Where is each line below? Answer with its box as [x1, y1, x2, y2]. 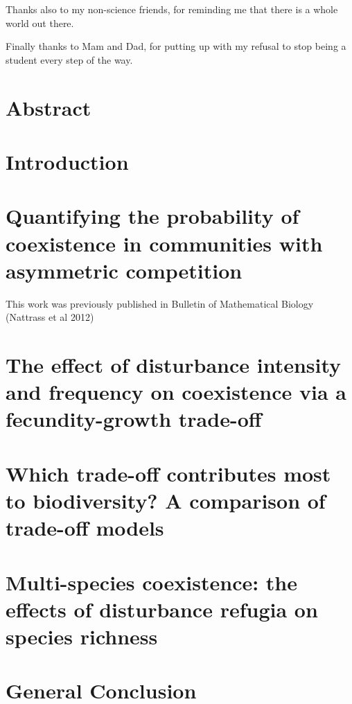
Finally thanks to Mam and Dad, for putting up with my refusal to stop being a [6, 39, 346, 53]
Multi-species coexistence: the [6, 567, 298, 596]
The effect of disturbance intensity [6, 351, 342, 378]
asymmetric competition [6, 256, 243, 284]
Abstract [6, 93, 91, 121]
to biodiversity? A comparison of [6, 486, 326, 514]
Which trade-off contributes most [6, 459, 331, 487]
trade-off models [6, 513, 164, 542]
